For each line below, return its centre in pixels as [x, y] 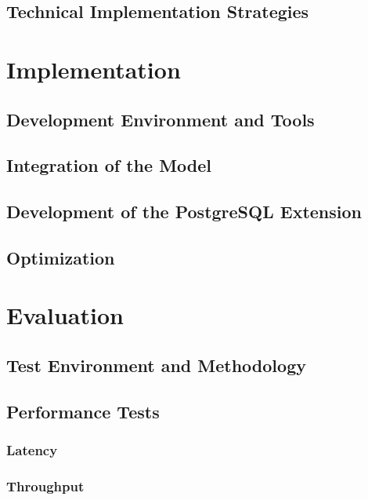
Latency [32, 450]
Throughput [45, 485]
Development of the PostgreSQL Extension [184, 212]
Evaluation [65, 315]
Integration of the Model [109, 165]
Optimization [61, 257]
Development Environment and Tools [161, 119]
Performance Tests [83, 411]
